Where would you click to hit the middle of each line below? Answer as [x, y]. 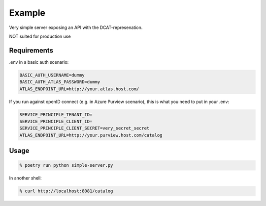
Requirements [31, 50]
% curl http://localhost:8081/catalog [66, 191]
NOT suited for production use [40, 36]
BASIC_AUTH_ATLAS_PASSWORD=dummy [60, 82]
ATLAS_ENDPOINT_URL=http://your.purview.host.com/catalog [91, 135]
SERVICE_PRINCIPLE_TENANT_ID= [56, 115]
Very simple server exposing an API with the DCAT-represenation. [76, 27]
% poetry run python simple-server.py [66, 165]
